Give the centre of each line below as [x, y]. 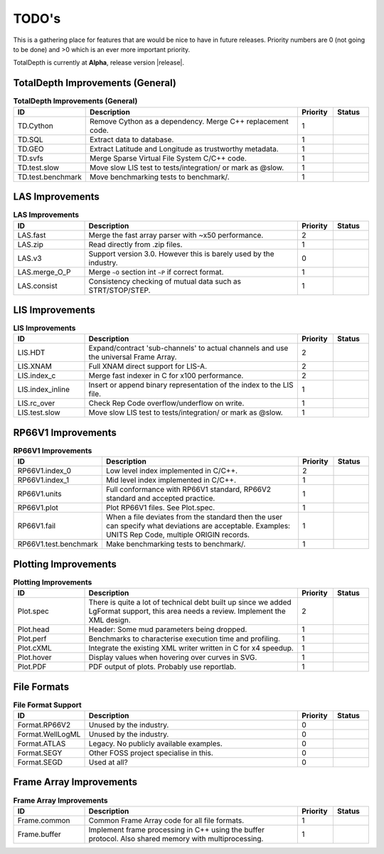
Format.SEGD [40, 762]
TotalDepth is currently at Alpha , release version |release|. [99, 63]
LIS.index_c [37, 375]
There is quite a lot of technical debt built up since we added [190, 602]
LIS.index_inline [44, 390]
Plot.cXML [35, 648]
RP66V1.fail [37, 526]
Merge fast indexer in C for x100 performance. [166, 375]
